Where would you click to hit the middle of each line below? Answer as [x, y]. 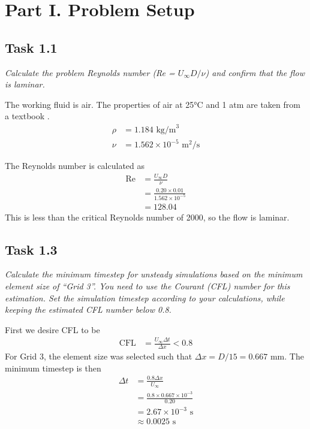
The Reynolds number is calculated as [75, 166]
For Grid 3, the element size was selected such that [99, 356]
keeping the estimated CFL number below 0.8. [88, 309]
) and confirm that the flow [255, 72]
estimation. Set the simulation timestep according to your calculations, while [145, 297]
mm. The [287, 356]
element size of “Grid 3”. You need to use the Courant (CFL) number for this [148, 286]
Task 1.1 [31, 47]
